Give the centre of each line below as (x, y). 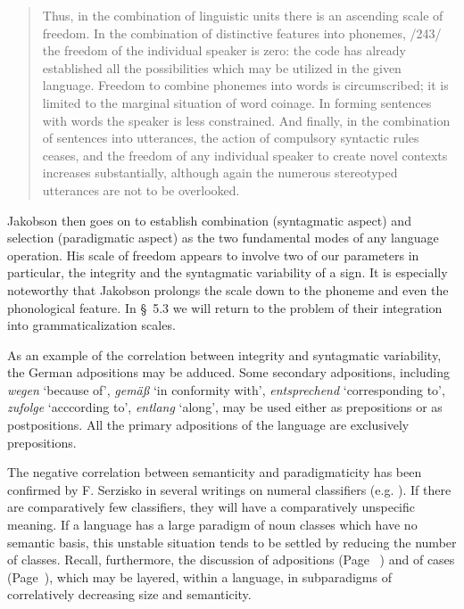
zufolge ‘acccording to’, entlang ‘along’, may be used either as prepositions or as (225, 407)
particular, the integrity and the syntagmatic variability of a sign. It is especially (228, 272)
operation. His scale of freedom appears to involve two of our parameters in (213, 255)
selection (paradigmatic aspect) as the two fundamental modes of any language (223, 238)
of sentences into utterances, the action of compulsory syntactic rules (231, 138)
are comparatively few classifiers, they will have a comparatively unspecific (211, 507)
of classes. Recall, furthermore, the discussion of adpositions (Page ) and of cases (231, 560)
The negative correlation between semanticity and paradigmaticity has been (215, 472)
